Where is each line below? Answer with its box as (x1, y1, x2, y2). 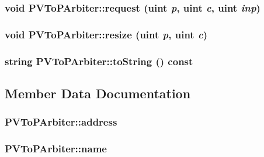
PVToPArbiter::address (5, 115, 117, 129)
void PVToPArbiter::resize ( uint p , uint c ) (5, 27, 207, 41)
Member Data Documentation (5, 84, 191, 102)
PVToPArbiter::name (5, 141, 107, 156)
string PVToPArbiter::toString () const (5, 53, 193, 68)
